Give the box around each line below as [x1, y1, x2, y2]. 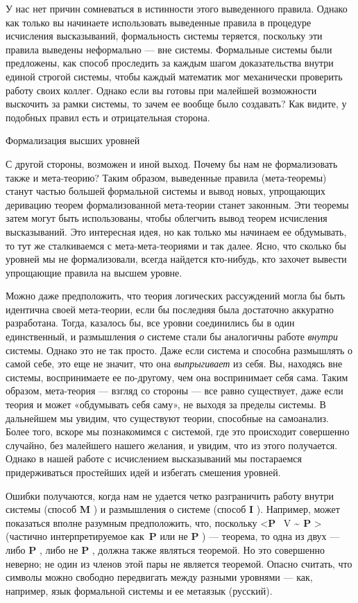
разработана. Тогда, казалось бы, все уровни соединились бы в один [6, 315, 295, 330]
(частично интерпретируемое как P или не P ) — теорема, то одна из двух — [6, 529, 340, 543]
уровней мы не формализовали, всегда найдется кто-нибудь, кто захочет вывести [6, 252, 347, 266]
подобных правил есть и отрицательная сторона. [6, 110, 210, 124]
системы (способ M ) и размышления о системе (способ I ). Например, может [6, 502, 340, 516]
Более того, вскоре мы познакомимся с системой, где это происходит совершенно [6, 424, 350, 439]
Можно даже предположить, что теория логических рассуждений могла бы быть [6, 288, 346, 303]
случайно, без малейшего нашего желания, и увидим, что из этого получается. [6, 437, 338, 452]
